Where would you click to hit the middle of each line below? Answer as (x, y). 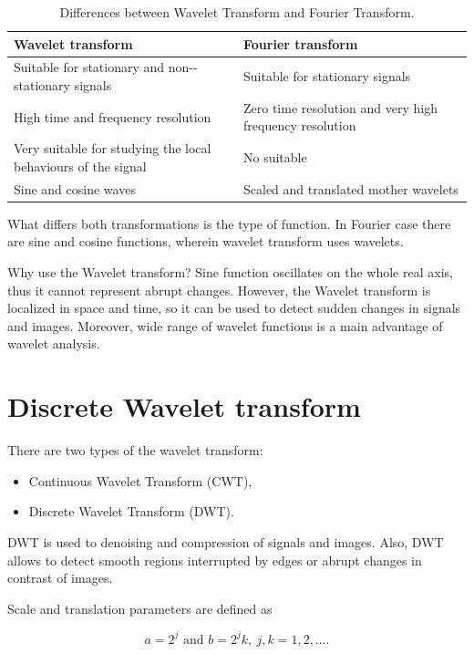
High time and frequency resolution (113, 116)
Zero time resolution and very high (340, 107)
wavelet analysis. (54, 343)
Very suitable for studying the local (113, 148)
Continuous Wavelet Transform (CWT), (140, 480)
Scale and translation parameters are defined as (140, 608)
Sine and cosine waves (75, 188)
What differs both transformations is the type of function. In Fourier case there (229, 223)
